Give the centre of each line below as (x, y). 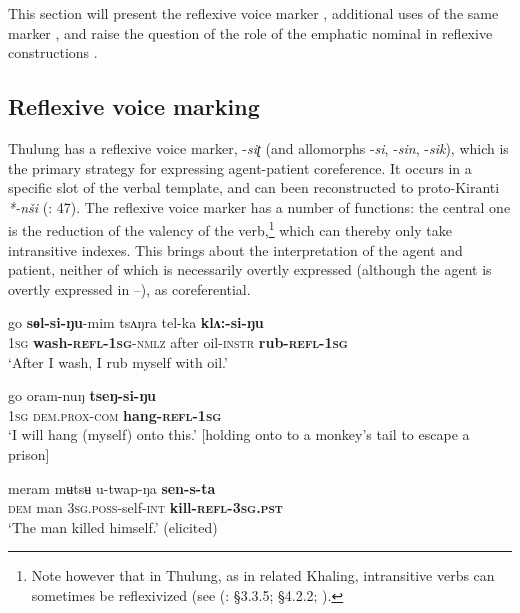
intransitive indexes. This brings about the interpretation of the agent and (235, 249)
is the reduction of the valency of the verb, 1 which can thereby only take (230, 229)
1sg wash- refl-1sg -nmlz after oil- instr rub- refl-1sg (178, 341)
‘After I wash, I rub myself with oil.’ (118, 361)
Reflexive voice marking (134, 106)
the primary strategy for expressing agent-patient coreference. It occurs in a (240, 167)
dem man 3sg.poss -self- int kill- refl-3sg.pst (145, 507)
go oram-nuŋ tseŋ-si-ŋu (82, 395)
